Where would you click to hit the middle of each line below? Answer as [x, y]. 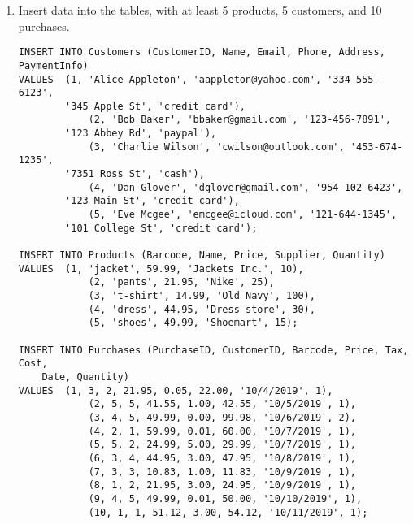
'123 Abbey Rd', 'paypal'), [141, 134]
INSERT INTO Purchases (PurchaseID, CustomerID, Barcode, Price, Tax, [213, 350]
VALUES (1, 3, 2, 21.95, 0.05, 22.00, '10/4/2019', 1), [176, 390]
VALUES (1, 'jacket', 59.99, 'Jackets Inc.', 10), [161, 268]
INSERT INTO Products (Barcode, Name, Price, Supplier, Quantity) [202, 256]
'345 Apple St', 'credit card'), [155, 106]
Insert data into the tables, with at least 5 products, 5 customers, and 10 [200, 10]
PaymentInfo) [53, 65]
